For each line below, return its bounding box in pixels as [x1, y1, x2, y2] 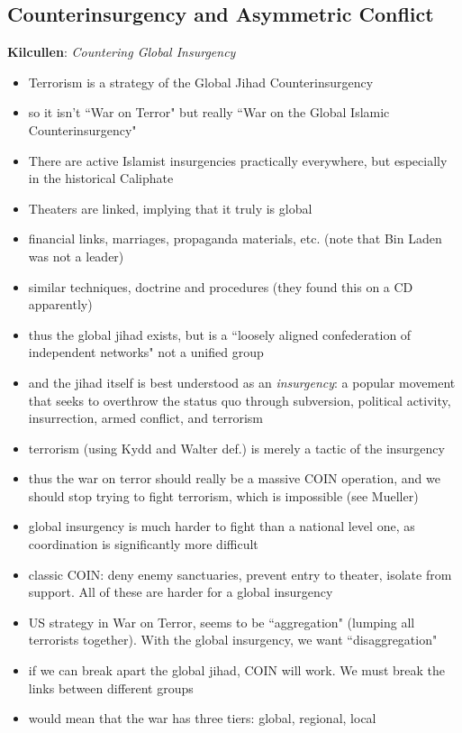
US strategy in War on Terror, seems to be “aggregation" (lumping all [28, 612, 415, 631]
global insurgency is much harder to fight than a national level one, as [28, 517, 415, 536]
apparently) [28, 295, 93, 314]
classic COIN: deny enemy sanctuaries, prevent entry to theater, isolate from [28, 564, 452, 583]
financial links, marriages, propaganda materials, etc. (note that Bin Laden [28, 229, 442, 248]
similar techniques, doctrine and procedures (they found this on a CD [28, 277, 413, 296]
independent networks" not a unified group [28, 343, 264, 362]
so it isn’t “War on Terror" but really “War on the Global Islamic [28, 103, 390, 122]
